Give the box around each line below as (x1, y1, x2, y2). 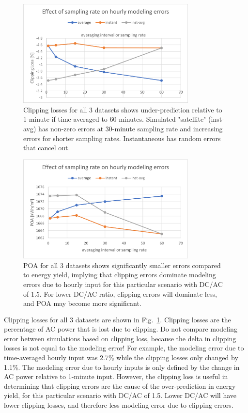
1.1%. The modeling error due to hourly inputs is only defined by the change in (4, 362, 240, 372)
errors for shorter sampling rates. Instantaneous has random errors (23, 133, 221, 143)
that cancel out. (23, 143, 70, 153)
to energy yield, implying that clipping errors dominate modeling (23, 270, 216, 280)
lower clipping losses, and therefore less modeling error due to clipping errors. (4, 400, 233, 410)
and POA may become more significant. (23, 298, 141, 308)
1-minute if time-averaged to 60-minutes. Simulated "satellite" (23, 114, 206, 124)
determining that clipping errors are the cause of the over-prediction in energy (4, 381, 236, 391)
